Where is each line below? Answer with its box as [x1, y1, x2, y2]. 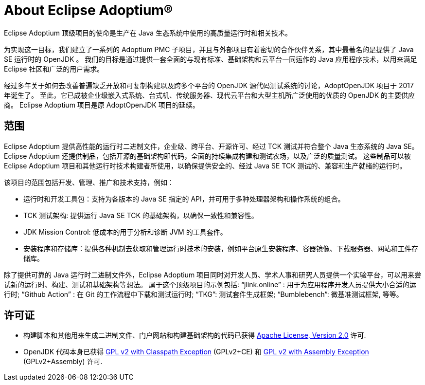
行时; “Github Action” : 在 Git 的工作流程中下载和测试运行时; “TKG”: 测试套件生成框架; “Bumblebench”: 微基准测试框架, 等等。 [4, 290, 403, 298]
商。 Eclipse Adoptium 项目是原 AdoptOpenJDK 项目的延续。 [4, 100, 199, 109]
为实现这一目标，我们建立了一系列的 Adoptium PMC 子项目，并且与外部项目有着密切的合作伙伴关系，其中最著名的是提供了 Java [4, 45, 414, 54]
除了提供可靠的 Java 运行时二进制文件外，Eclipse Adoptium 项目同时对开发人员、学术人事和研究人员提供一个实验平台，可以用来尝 [4, 270, 422, 279]
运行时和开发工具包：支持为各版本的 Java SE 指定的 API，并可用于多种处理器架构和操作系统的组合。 [23, 194, 345, 203]
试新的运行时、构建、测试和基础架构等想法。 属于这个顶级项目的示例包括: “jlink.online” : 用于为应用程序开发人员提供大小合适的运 [4, 280, 416, 289]
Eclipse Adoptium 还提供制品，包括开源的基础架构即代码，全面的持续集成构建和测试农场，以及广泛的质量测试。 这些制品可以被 [4, 151, 411, 160]
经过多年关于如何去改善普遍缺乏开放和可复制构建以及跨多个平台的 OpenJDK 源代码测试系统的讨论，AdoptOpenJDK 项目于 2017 [4, 81, 414, 90]
